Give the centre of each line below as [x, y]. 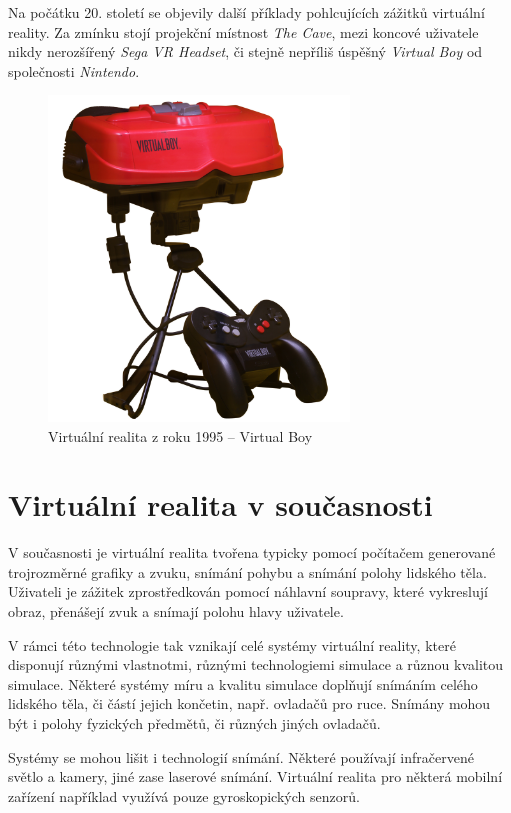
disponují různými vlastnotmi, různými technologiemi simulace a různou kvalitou [256, 664]
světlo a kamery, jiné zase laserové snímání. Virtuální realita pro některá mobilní [255, 776]
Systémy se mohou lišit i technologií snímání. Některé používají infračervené [241, 756]
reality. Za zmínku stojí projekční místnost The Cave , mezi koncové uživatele [243, 31]
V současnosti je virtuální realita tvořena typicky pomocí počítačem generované [252, 552]
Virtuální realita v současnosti [220, 504]
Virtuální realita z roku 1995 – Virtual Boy [180, 435]
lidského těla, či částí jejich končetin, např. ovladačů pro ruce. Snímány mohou [249, 703]
